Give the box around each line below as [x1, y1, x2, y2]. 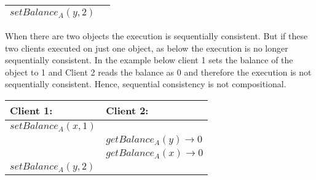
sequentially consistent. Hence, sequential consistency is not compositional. [5, 77, 286, 90]
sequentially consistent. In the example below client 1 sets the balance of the [5, 53, 293, 66]
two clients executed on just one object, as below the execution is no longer [5, 41, 288, 54]
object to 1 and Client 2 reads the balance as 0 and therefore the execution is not [5, 65, 312, 78]
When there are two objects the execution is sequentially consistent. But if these [5, 29, 308, 42]
